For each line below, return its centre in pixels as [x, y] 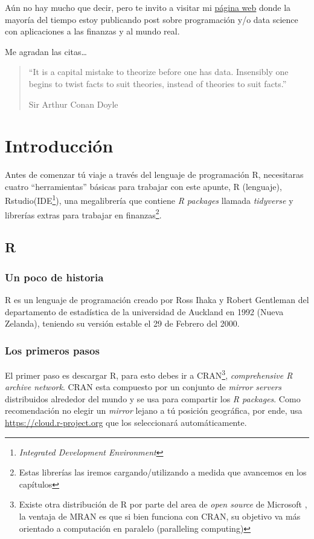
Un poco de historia [54, 277]
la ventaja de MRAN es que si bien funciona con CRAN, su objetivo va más [160, 516]
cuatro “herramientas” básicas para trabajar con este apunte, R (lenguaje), [143, 186]
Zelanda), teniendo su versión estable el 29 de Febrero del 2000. [122, 323]
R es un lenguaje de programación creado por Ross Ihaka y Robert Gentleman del [157, 299]
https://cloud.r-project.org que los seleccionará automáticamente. [126, 422]
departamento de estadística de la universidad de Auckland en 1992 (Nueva [144, 311]
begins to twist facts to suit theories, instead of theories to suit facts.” [158, 83]
